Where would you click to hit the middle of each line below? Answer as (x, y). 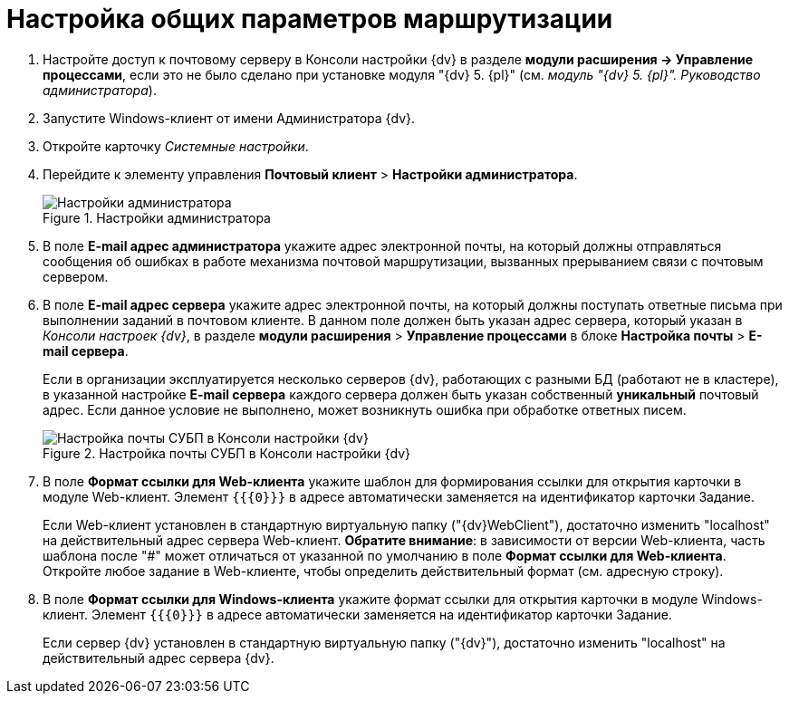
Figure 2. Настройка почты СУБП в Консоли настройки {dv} (227, 453)
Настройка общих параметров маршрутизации (310, 19)
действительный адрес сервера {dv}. (159, 658)
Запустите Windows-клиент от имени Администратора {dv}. (229, 118)
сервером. (76, 276)
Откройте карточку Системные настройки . (176, 146)
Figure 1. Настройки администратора (157, 217)
